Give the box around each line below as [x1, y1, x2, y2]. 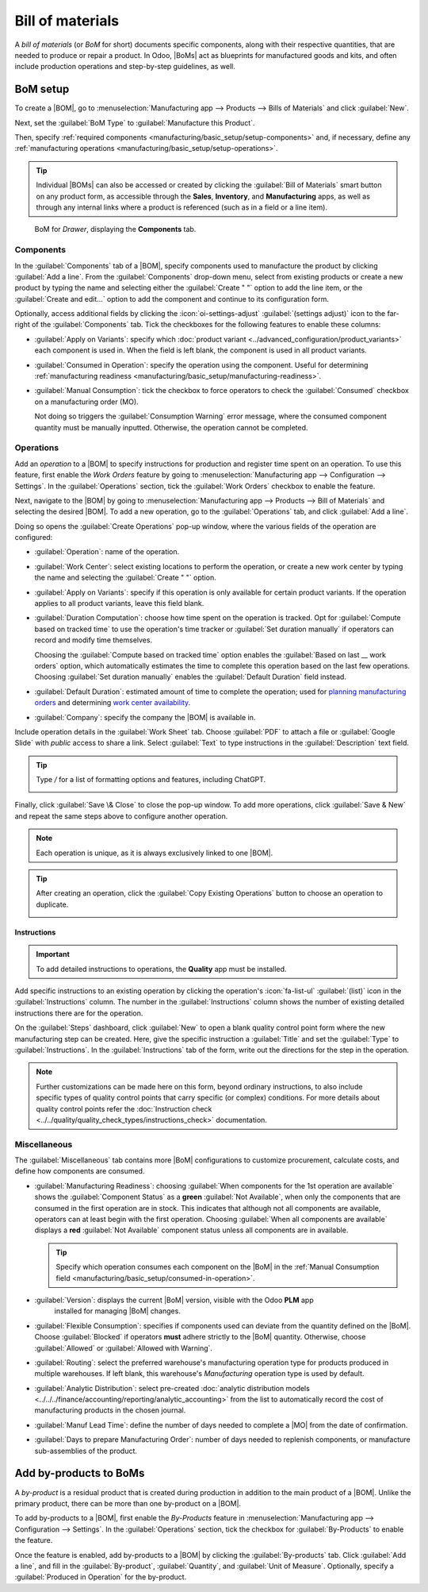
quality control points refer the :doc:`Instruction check [36, 1104, 212, 1113]
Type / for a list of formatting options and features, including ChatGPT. [36, 775, 266, 784]
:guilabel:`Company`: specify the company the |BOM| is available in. [34, 712, 256, 722]
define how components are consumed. [14, 1166, 145, 1176]
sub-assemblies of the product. [34, 1446, 138, 1455]
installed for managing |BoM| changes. [54, 1306, 182, 1316]
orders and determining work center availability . [34, 698, 191, 707]
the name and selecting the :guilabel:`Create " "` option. [34, 572, 217, 583]
